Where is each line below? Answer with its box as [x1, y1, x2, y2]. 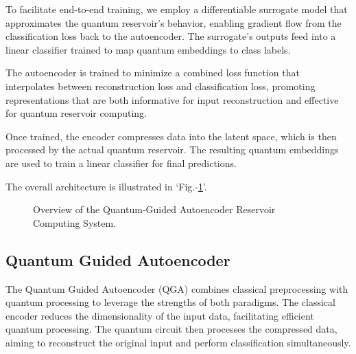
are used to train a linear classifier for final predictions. [5, 155, 237, 170]
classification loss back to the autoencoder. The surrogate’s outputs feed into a [5, 29, 336, 43]
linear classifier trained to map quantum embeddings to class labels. [5, 42, 291, 56]
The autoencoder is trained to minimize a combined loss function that [5, 65, 300, 80]
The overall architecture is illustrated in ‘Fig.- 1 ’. [5, 179, 207, 193]
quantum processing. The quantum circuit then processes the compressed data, [5, 322, 337, 336]
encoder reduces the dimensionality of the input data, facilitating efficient [5, 308, 314, 322]
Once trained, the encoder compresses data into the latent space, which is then [5, 129, 337, 143]
